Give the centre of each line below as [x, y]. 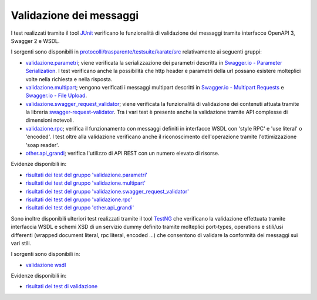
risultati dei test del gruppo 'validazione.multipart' [86, 183]
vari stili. [21, 243]
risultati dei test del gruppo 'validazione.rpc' [79, 199]
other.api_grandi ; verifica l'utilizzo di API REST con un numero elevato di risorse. [122, 154]
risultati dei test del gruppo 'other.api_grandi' [80, 208]
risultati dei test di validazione [62, 286]
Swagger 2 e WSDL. [35, 41]
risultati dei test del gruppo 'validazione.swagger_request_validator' [107, 191]
